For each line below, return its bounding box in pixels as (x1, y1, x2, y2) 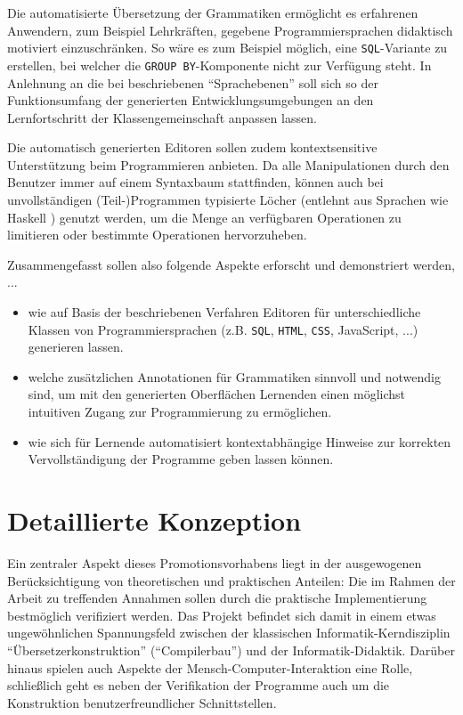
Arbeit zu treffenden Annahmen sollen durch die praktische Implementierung (7, 589, 427, 607)
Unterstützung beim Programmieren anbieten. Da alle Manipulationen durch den (7, 155, 450, 174)
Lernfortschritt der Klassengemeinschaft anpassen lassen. (7, 108, 317, 126)
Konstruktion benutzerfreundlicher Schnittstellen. (7, 693, 277, 711)
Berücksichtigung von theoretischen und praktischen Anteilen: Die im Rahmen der (7, 571, 456, 589)
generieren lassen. (28, 337, 124, 356)
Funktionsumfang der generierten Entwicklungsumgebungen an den (7, 91, 374, 110)
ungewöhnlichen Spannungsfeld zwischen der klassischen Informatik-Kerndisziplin (7, 623, 451, 642)
